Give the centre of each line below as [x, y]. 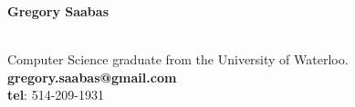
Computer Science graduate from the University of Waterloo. [178, 59]
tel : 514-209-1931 [56, 95]
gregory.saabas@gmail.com [92, 77]
